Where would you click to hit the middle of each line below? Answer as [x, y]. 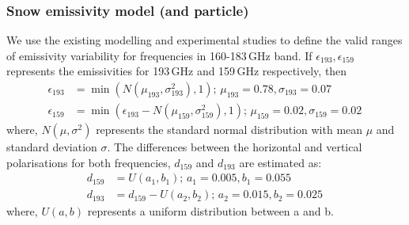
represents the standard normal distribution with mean [229, 130]
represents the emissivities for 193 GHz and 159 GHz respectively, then [177, 71]
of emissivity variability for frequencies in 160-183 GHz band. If [159, 55]
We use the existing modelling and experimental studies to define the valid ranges [204, 40]
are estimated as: [280, 162]
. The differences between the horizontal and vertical [235, 147]
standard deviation [52, 147]
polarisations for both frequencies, [89, 162]
